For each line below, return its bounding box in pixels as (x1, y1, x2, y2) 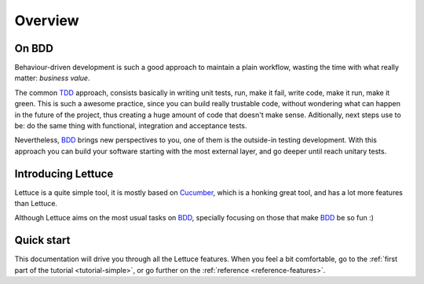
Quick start (14, 234, 71, 247)
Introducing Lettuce (14, 167, 114, 180)
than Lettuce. (14, 199, 58, 208)
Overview (14, 12, 79, 29)
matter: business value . (14, 73, 90, 83)
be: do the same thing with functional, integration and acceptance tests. (14, 121, 247, 131)
